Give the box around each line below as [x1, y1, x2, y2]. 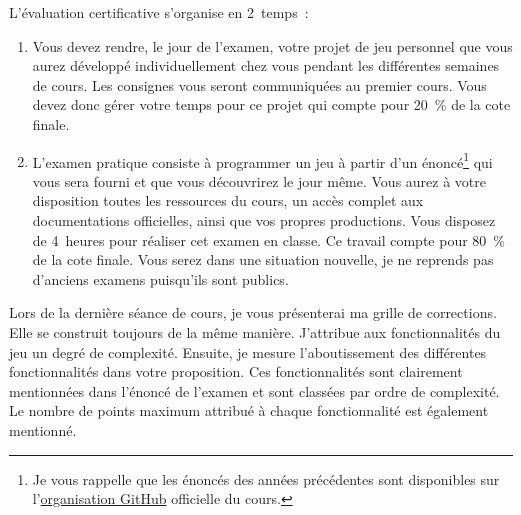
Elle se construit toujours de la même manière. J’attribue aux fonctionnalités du [9, 321, 501, 342]
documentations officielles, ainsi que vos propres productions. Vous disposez [32, 210, 496, 230]
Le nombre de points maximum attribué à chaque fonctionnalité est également [9, 400, 489, 421]
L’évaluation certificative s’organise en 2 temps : [9, 2, 309, 22]
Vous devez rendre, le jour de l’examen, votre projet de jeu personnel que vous [32, 35, 513, 56]
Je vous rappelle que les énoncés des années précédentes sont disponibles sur [32, 468, 500, 489]
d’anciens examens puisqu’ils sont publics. [32, 268, 289, 289]
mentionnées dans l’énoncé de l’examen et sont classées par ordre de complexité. [9, 380, 500, 401]
